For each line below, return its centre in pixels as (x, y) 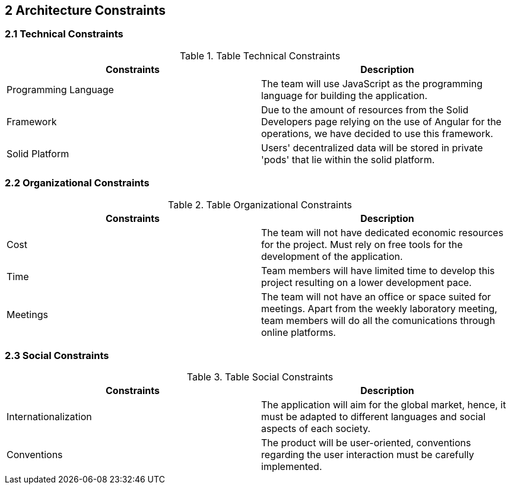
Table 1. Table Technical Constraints (260, 55)
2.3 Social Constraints (57, 355)
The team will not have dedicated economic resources (383, 232)
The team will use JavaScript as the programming (372, 83)
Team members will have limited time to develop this (378, 270)
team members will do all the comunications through (378, 320)
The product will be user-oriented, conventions (366, 443)
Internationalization (49, 417)
